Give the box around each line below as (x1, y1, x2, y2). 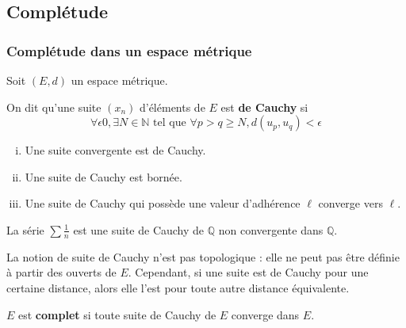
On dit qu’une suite (6, 98, 101, 115)
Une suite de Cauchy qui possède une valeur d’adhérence (25, 195, 301, 212)
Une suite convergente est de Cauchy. (25, 142, 206, 158)
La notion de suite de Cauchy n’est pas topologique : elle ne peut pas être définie (6, 248, 400, 265)
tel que (153, 117, 186, 129)
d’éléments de (139, 98, 205, 115)
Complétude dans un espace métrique (6, 40, 252, 60)
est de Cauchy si (220, 98, 308, 115)
